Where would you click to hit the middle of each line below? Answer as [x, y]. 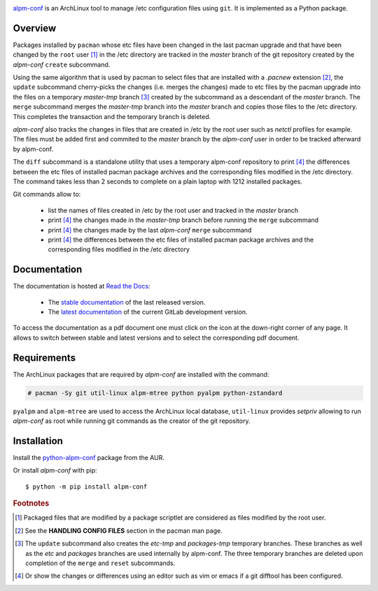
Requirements [44, 357]
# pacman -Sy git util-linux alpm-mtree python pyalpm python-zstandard [155, 393]
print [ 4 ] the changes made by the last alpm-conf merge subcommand [150, 230]
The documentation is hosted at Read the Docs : [82, 286]
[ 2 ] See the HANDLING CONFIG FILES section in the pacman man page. [119, 530]
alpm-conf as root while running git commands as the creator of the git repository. [132, 421]
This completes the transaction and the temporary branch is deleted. [112, 116]
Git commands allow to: [47, 194]
